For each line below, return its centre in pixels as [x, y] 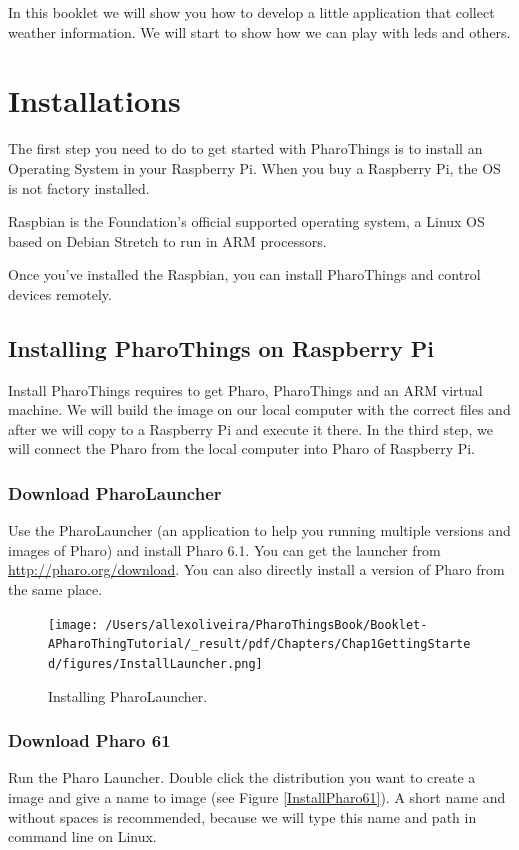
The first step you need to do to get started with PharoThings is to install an [245, 148]
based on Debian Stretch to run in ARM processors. [167, 240]
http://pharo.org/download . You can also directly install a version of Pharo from [256, 569]
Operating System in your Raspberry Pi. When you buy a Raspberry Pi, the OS [254, 167]
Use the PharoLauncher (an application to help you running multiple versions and [259, 530]
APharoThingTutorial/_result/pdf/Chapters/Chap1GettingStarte [259, 644]
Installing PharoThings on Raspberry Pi [221, 347]
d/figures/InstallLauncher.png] [155, 663]
